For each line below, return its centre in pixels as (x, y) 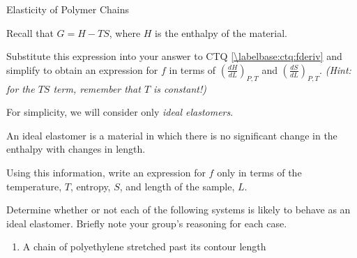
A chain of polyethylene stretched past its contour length (144, 246)
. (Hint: (335, 69)
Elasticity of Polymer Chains (68, 9)
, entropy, (90, 186)
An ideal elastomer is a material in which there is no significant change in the (172, 135)
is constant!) (180, 88)
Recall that (30, 32)
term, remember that (97, 88)
